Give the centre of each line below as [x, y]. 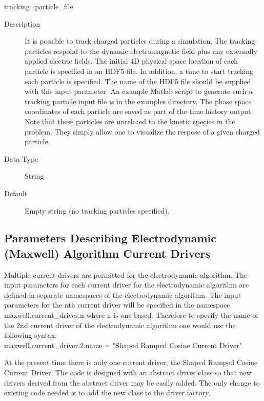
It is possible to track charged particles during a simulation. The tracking [140, 41]
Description [22, 23]
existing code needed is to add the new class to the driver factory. [107, 393]
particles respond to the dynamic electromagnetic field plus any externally [141, 51]
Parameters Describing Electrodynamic [110, 238]
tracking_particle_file [39, 6]
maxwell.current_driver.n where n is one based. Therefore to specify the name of [131, 315]
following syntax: [31, 335]
